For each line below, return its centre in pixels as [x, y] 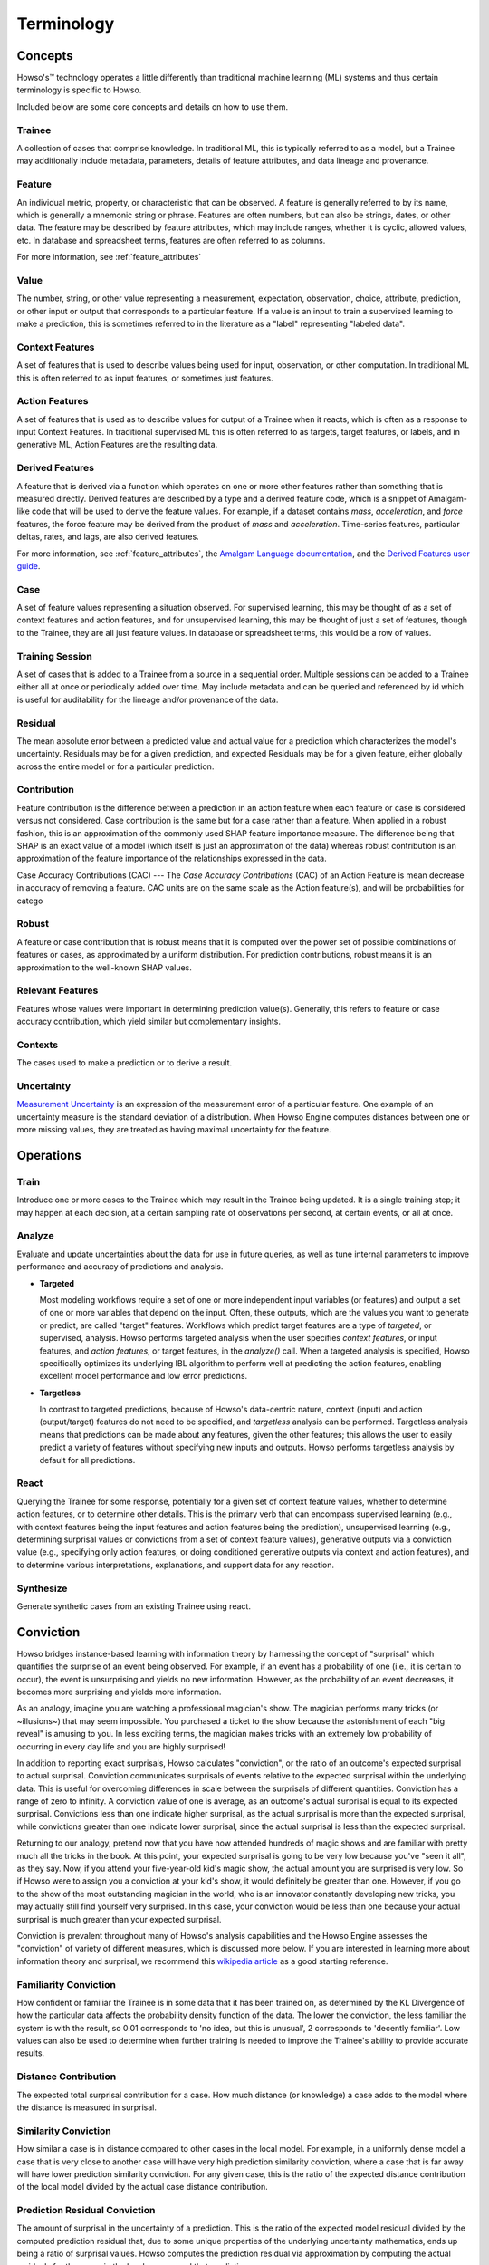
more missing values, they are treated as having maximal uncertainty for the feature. [174, 1130]
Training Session [54, 656]
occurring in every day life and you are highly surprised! [121, 1746]
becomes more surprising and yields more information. [119, 1692]
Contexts [38, 1045]
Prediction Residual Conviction [86, 2211]
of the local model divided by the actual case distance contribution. [143, 2187]
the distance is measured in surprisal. [87, 2107]
